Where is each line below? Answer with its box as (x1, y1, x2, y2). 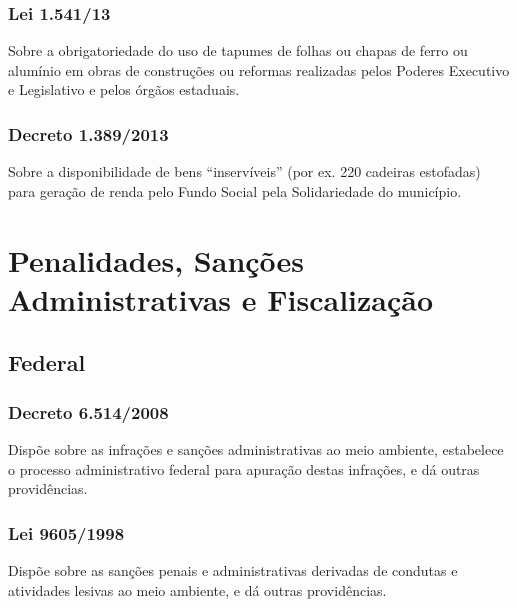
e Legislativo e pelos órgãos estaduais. (8, 79, 240, 100)
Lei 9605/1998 (8, 520, 125, 545)
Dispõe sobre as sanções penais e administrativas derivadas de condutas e (8, 559, 458, 580)
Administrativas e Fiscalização (8, 278, 434, 319)
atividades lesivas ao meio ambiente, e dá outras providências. (8, 579, 387, 600)
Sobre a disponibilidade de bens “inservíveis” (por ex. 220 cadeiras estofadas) (8, 161, 481, 182)
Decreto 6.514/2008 (8, 399, 169, 424)
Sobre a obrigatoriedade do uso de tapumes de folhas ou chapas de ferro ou (8, 40, 468, 61)
